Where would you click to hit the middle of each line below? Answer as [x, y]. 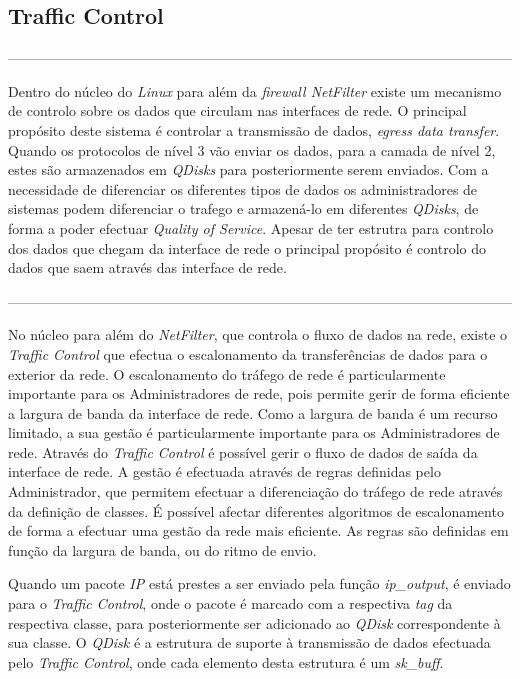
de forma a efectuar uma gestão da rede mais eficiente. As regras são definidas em [258, 530]
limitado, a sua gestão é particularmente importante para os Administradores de [254, 432]
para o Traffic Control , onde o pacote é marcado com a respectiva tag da [230, 603]
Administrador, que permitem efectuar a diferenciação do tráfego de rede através [255, 491]
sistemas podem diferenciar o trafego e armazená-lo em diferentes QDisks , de [243, 208]
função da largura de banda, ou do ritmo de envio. [162, 549]
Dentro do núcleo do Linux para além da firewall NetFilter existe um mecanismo [255, 90]
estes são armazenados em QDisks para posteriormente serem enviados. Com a [248, 169]
